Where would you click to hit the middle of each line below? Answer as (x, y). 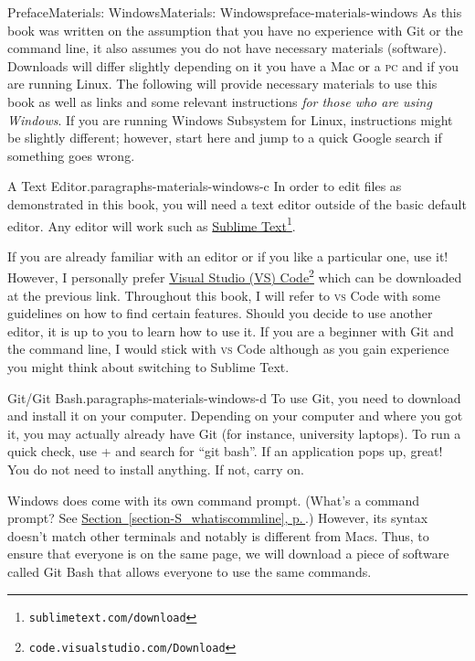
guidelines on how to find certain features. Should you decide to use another (220, 313)
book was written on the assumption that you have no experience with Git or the (235, 30)
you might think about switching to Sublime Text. (148, 367)
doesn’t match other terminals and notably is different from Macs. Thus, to (218, 535)
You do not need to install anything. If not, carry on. (156, 469)
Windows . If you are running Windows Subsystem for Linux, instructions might (230, 119)
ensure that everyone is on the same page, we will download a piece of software (228, 554)
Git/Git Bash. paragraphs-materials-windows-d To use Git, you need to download (234, 397)
